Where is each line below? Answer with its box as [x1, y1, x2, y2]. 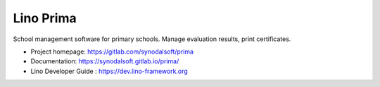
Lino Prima [13, 10, 77, 26]
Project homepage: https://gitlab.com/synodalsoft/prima [30, 47, 194, 56]
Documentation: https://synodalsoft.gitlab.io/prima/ [30, 57, 179, 65]
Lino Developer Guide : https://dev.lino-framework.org [30, 67, 188, 75]
